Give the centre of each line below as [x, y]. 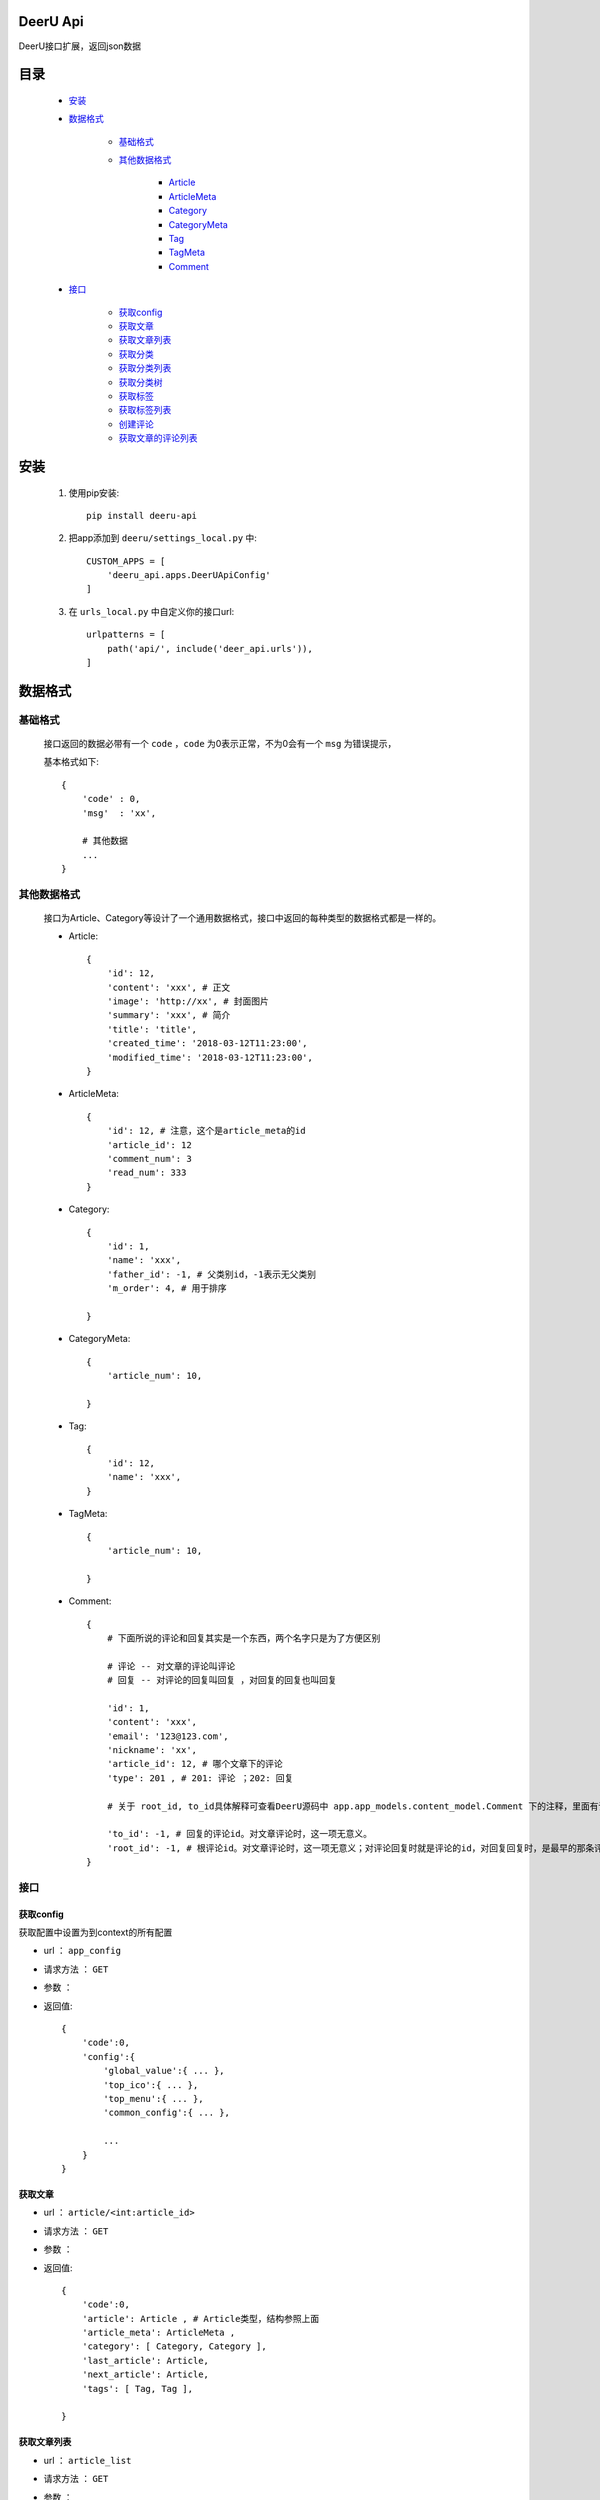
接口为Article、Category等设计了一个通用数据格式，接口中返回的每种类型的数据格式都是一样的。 [242, 918]
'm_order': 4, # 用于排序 [166, 1288]
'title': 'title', [152, 1029]
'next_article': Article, [145, 2374]
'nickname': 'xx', [152, 1750]
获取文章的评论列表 [158, 438]
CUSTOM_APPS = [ [126, 561]
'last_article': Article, [145, 2360]
